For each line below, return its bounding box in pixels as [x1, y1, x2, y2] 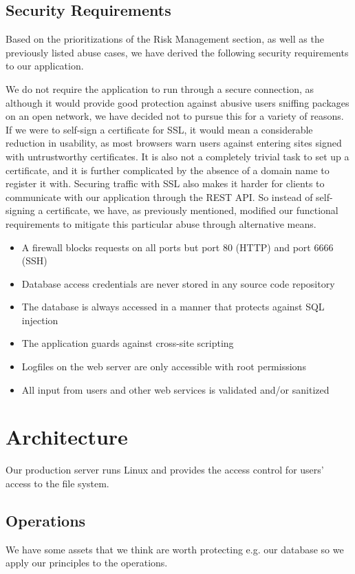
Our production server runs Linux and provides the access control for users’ [6, 463, 324, 477]
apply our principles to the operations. [6, 555, 168, 570]
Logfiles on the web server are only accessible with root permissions [21, 359, 306, 374]
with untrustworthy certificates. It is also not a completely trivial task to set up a [6, 149, 349, 163]
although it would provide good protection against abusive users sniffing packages [6, 95, 349, 109]
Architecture [6, 423, 128, 451]
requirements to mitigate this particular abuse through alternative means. [6, 216, 316, 231]
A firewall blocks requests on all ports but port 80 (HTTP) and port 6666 [21, 240, 334, 254]
